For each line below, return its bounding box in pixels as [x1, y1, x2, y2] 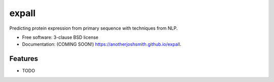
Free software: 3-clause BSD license [22, 34, 98, 40]
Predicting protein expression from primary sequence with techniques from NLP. [9, 25, 178, 31]
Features [9, 54, 38, 63]
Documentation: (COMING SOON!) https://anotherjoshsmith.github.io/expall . [22, 41, 182, 47]
